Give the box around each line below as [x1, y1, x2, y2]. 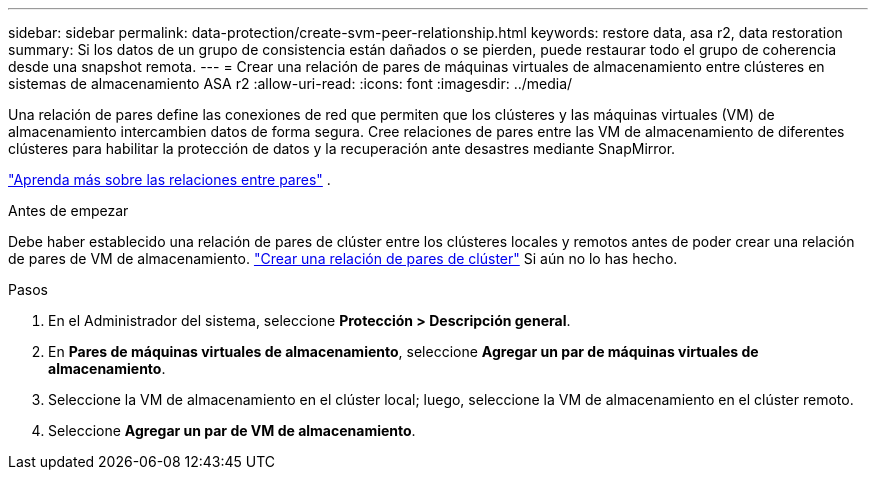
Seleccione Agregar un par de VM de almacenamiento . [48, 422, 416, 439]
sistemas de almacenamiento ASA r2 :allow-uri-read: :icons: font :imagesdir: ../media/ [8, 75, 573, 92]
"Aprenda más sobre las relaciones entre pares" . [8, 171, 331, 188]
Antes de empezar [8, 202, 129, 219]
